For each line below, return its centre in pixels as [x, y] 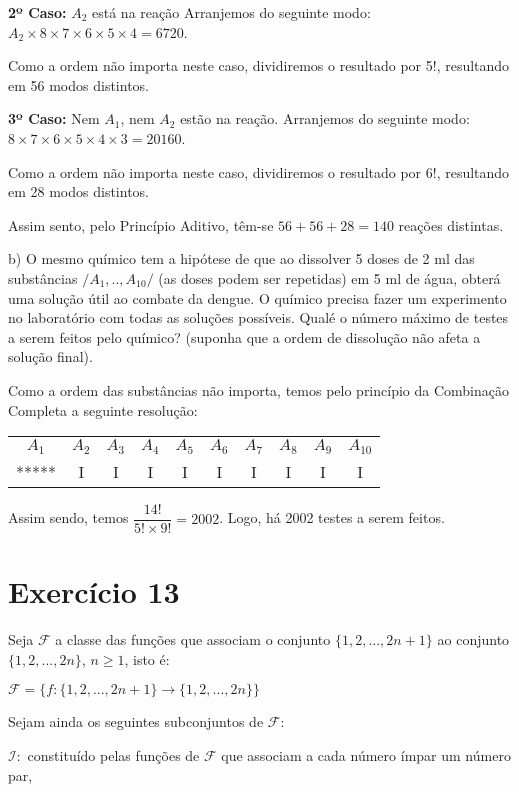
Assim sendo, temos [68, 517]
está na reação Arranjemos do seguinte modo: [231, 12]
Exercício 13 [94, 591]
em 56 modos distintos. [78, 84]
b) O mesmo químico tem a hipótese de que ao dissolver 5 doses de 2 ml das [241, 258]
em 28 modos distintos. [78, 191]
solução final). [50, 356]
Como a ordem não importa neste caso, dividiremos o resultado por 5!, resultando [259, 65]
